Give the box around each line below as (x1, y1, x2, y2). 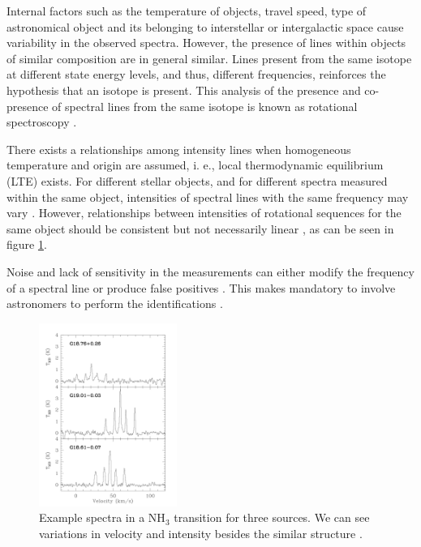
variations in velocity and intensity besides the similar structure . (39, 525, 363, 541)
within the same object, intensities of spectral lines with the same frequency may (6, 188, 409, 205)
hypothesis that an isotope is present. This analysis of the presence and (6, 81, 361, 98)
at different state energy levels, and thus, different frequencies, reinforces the (6, 66, 386, 83)
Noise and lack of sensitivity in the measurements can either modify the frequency (6, 263, 415, 280)
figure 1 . (6, 236, 47, 253)
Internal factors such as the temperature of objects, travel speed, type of (6, 2, 367, 19)
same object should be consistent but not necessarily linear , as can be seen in (6, 220, 394, 237)
